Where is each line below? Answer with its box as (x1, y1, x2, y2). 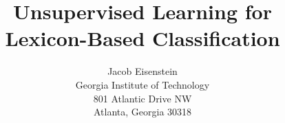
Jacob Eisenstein (107, 64, 178, 78)
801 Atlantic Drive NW (93, 91, 192, 105)
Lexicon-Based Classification (5, 24, 280, 52)
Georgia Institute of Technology (75, 77, 210, 91)
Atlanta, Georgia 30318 (93, 104, 192, 119)
